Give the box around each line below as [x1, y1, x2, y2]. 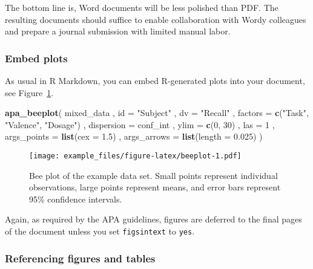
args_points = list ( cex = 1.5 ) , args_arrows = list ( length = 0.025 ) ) [5, 130, 263, 143]
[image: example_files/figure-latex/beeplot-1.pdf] [29, 151, 242, 160]
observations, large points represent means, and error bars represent [29, 181, 281, 193]
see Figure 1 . [5, 86, 54, 99]
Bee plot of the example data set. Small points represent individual [29, 169, 278, 181]
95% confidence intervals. [29, 192, 122, 205]
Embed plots [5, 50, 68, 65]
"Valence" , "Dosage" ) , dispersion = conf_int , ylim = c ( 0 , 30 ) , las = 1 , [5, 118, 275, 131]
